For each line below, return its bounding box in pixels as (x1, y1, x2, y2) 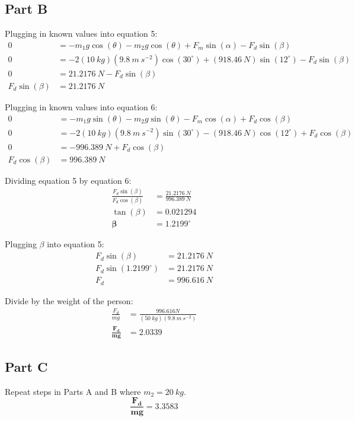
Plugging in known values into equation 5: (5, 27, 158, 40)
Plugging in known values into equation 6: (5, 100, 158, 113)
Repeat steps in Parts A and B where (5, 385, 141, 397)
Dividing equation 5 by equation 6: (5, 174, 132, 186)
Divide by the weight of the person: (5, 294, 133, 307)
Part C (5, 357, 48, 375)
